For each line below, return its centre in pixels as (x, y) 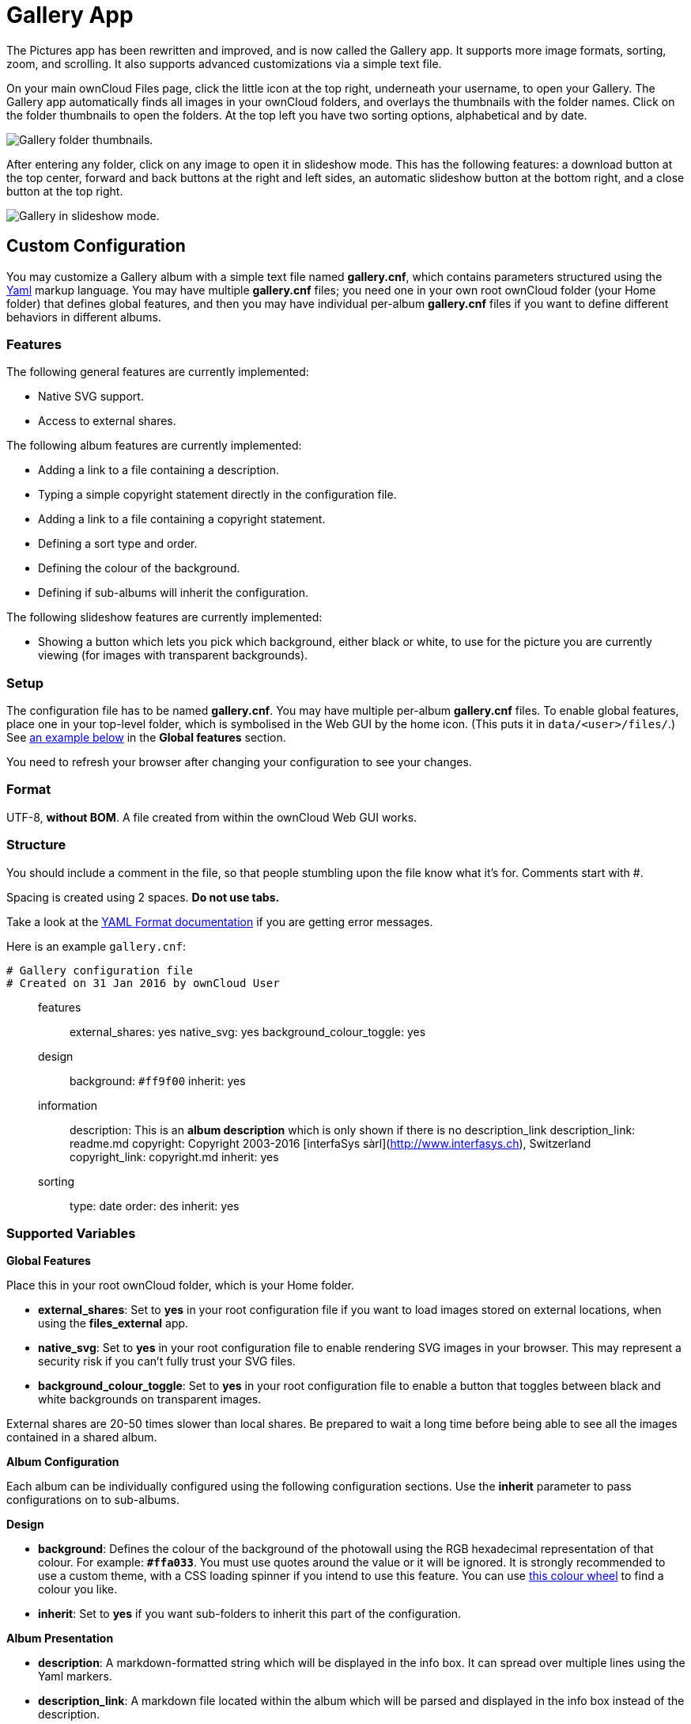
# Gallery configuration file (100, 970)
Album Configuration (63, 1462)
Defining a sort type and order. (118, 544)
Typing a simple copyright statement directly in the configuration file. (217, 495)
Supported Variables (71, 1233)
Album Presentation (60, 1639)
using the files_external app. (113, 1323)
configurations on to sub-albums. (93, 1500)
